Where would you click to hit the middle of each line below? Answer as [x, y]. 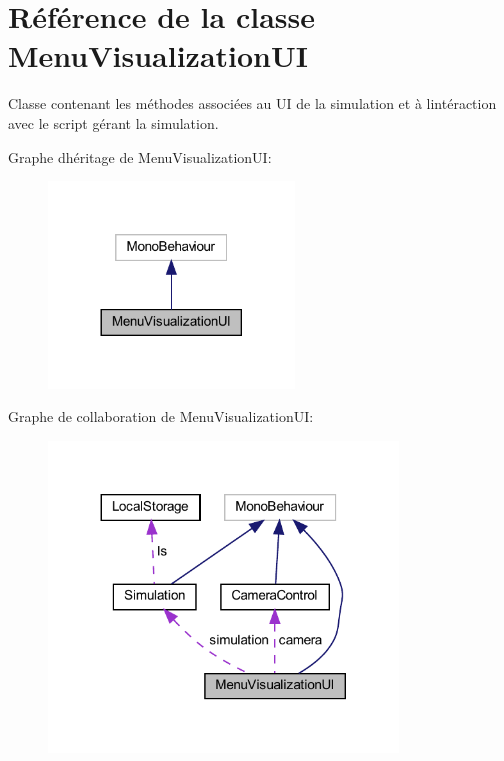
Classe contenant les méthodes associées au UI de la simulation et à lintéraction [252, 103]
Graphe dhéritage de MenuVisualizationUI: [140, 156]
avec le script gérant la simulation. [113, 122]
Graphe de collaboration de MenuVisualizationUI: [161, 416]
